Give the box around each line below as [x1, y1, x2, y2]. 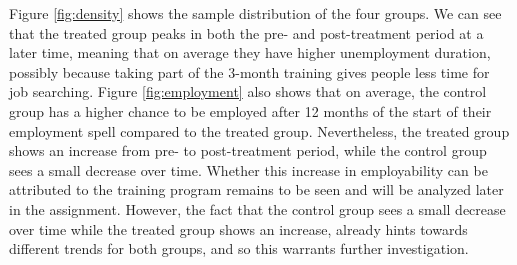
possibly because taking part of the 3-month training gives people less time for [9, 61, 490, 82]
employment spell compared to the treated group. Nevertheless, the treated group [9, 120, 510, 141]
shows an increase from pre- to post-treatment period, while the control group [9, 140, 487, 161]
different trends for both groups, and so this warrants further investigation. [9, 238, 469, 259]
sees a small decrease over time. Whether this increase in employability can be [9, 159, 488, 180]
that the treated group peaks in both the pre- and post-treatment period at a [9, 22, 484, 43]
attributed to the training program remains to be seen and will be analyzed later [9, 179, 504, 200]
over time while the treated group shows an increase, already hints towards [9, 218, 468, 239]
